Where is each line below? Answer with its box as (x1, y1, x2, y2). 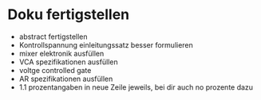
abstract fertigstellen (18, 32, 89, 41)
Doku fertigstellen (7, 6, 130, 24)
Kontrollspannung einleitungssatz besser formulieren (18, 40, 193, 49)
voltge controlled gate (18, 65, 92, 75)
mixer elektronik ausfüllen (18, 48, 105, 58)
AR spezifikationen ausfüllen (18, 74, 113, 83)
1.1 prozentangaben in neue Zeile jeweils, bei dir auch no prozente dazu (18, 82, 253, 92)
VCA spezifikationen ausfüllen (18, 57, 118, 67)
